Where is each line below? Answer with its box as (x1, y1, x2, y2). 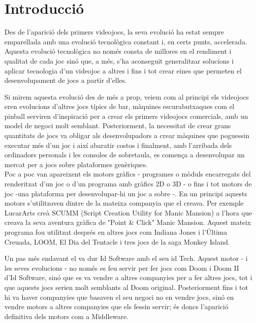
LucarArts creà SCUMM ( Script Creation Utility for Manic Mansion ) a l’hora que (4, 207, 252, 217)
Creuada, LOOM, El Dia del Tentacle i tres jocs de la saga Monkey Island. (4, 236, 230, 247)
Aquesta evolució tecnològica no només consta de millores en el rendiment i (4, 46, 231, 56)
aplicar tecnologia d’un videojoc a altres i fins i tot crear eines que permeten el (4, 65, 242, 75)
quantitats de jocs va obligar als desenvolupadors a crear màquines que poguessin (4, 130, 250, 141)
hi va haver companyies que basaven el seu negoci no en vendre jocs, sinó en (4, 291, 234, 302)
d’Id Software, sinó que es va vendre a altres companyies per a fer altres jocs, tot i (4, 272, 253, 283)
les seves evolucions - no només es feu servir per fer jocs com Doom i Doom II (4, 262, 239, 273)
